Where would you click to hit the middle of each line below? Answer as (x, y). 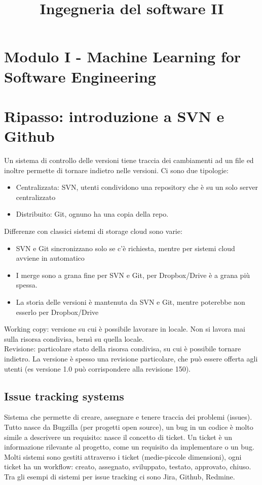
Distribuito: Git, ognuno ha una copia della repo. (92, 214)
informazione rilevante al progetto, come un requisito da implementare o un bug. (129, 447)
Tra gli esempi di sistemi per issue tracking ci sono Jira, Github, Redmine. (120, 476)
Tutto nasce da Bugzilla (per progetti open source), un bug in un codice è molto (129, 427)
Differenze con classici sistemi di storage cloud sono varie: (93, 231)
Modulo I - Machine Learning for (123, 56)
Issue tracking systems (64, 396)
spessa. (27, 285)
